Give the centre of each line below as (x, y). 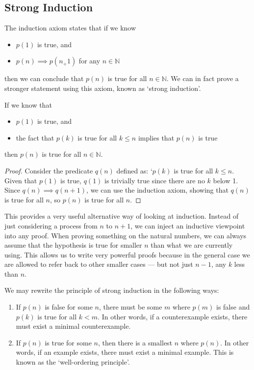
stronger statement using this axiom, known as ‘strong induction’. (103, 88)
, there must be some (130, 307)
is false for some (69, 307)
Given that (21, 180)
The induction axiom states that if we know (70, 28)
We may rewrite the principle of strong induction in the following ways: (112, 290)
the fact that (35, 137)
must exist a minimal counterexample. (73, 326)
